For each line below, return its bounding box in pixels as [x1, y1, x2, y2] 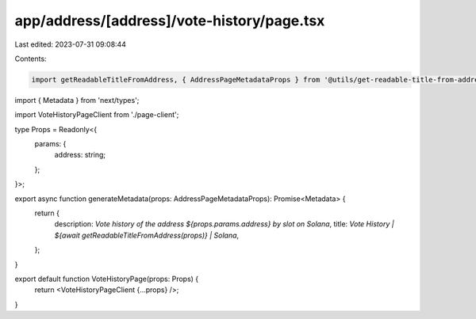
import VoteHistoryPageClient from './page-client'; [14, 110, 179, 120]
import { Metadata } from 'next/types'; [14, 95, 140, 104]
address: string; [54, 150, 106, 160]
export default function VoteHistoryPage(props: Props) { [14, 274, 199, 283]
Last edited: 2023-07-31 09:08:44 [14, 40, 127, 49]
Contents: [14, 54, 47, 63]
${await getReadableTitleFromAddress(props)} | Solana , [54, 230, 240, 240]
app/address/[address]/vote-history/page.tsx [14, 12, 325, 29]
